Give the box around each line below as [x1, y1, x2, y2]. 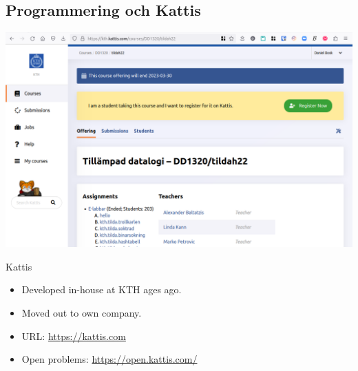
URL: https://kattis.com [21, 328, 126, 343]
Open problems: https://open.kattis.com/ [21, 352, 198, 366]
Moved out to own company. [21, 306, 142, 320]
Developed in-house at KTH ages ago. [21, 282, 182, 297]
